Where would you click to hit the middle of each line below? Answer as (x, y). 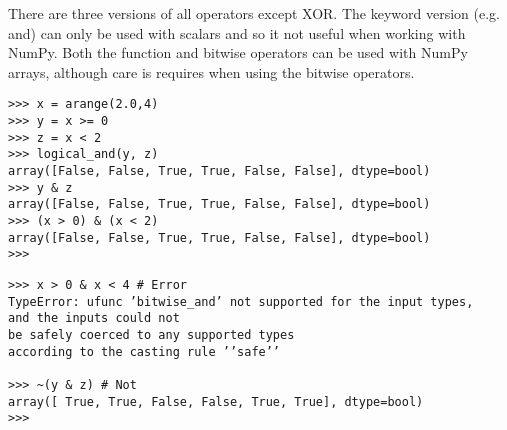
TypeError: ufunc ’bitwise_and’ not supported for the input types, (241, 301)
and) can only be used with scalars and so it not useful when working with (237, 32)
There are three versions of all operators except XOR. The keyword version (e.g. (254, 13)
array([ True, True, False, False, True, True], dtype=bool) (216, 401)
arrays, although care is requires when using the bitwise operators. (211, 71)
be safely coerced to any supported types (151, 334)
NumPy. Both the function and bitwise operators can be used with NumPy (238, 52)
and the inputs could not (94, 318)
